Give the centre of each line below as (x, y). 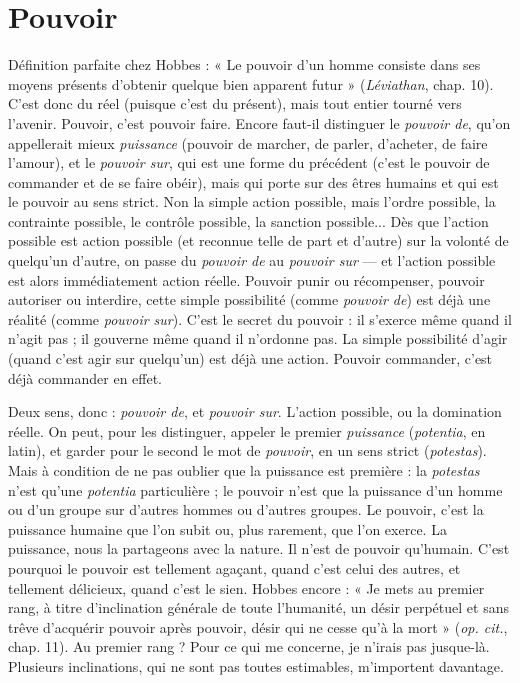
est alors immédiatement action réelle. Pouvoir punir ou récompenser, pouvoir (246, 279)
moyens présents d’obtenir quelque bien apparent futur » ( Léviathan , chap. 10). (251, 83)
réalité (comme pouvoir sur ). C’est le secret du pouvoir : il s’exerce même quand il (260, 318)
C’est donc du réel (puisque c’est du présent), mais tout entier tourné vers (235, 103)
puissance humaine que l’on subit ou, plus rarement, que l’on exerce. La (227, 528)
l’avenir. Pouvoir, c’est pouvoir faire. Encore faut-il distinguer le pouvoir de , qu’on (259, 122)
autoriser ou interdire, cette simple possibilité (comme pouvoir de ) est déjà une (249, 299)
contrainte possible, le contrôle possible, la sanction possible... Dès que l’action (248, 220)
